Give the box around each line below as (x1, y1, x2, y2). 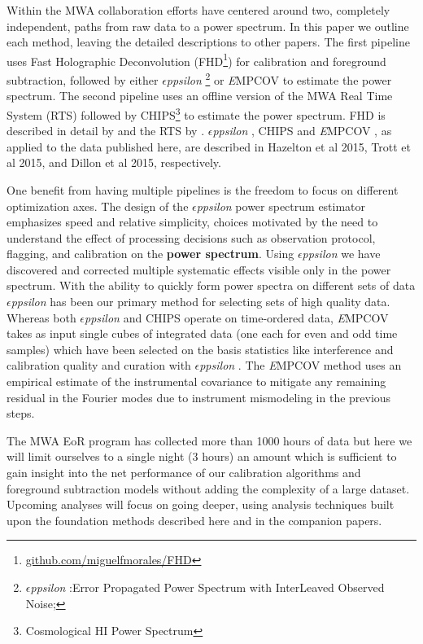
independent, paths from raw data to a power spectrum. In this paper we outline (7, 17, 409, 34)
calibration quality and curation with (7, 357, 191, 374)
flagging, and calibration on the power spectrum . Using (7, 245, 294, 262)
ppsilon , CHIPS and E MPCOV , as (212, 122, 392, 139)
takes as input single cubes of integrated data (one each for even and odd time (7, 325, 398, 342)
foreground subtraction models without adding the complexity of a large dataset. (7, 480, 410, 497)
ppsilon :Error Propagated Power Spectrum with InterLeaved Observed (30, 578, 385, 595)
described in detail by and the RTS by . (7, 122, 205, 139)
